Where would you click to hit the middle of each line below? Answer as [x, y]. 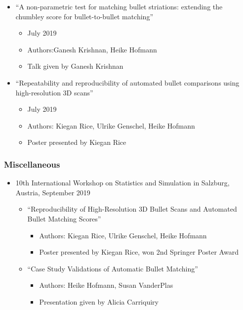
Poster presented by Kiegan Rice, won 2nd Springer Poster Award [139, 252]
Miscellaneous [32, 164]
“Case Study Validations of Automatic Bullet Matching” [113, 268]
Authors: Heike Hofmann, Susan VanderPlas [106, 285]
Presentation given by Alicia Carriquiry [99, 301]
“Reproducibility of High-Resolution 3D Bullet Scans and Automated [132, 209]
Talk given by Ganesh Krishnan [75, 66]
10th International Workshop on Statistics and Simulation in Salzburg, [122, 183]
